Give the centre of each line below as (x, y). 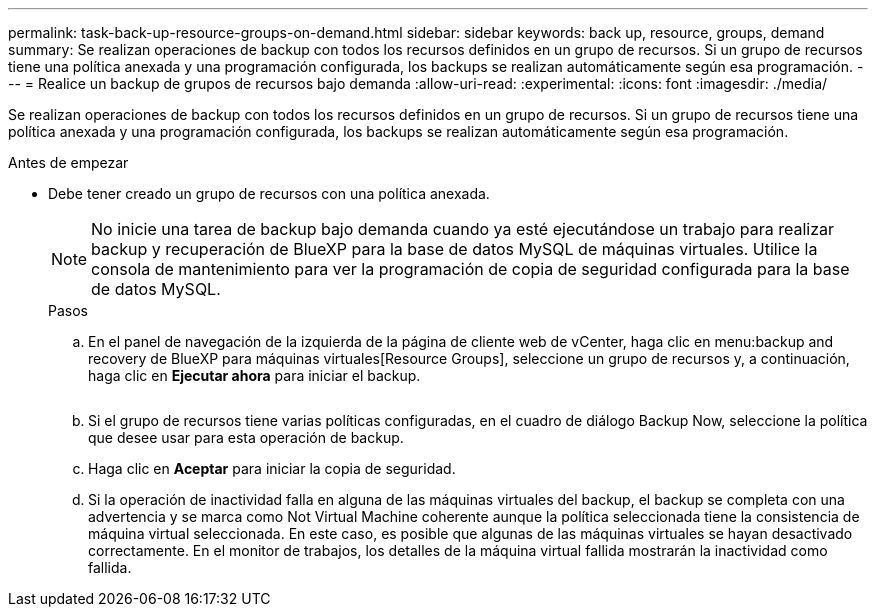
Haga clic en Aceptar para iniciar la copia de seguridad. (272, 468)
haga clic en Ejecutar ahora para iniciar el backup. (254, 375)
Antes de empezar (68, 162)
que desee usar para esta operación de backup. (246, 437)
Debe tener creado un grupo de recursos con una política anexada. (269, 193)
